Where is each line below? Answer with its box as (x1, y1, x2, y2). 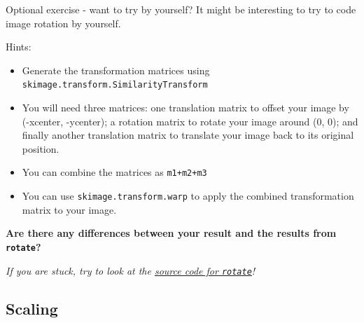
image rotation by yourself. (6, 15, 121, 30)
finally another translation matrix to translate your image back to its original (22, 128, 354, 142)
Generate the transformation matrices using (22, 62, 210, 77)
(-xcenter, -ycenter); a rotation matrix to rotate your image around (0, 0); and (22, 114, 358, 128)
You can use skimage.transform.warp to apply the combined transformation (22, 188, 354, 203)
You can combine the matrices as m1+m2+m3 (22, 165, 207, 179)
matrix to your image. (22, 202, 117, 217)
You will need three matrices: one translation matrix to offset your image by (22, 100, 349, 115)
